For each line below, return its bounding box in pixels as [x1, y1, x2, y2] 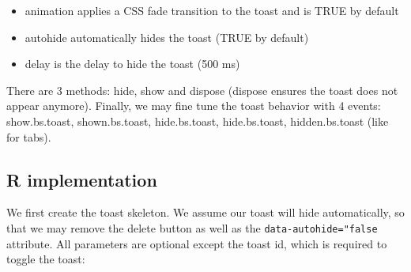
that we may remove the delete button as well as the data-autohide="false [6, 219, 378, 236]
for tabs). [6, 128, 51, 145]
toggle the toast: [6, 251, 85, 267]
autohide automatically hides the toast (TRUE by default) [25, 28, 309, 45]
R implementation [6, 167, 157, 191]
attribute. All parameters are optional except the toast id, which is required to [6, 235, 387, 251]
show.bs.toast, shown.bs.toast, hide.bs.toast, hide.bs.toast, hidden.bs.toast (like [6, 112, 389, 129]
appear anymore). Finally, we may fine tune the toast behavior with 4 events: [6, 97, 381, 114]
